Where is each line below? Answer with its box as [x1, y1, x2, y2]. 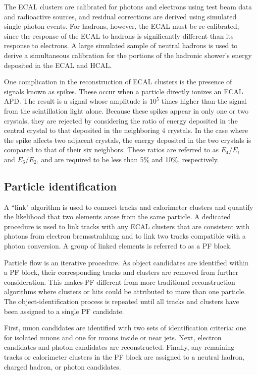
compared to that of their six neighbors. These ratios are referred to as [4, 144, 219, 155]
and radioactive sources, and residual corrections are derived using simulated [4, 11, 237, 21]
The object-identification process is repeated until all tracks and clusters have [4, 296, 239, 307]
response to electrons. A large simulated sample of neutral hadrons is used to [4, 40, 238, 51]
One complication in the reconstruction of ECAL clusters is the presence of [4, 76, 232, 87]
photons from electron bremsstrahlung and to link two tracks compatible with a [4, 231, 246, 241]
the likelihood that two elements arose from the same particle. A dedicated [4, 211, 231, 222]
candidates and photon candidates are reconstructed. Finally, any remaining [4, 342, 235, 352]
